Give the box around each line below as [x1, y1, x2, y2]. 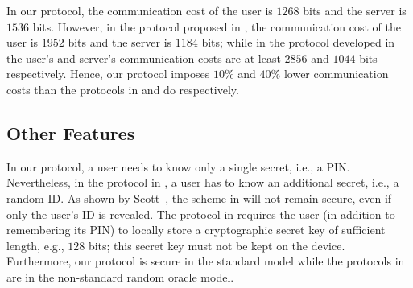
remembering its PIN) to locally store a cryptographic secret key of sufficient [6, 221, 386, 238]
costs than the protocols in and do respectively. [6, 80, 239, 97]
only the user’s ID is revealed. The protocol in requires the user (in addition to [6, 205, 395, 222]
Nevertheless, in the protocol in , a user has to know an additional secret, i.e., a [6, 174, 399, 191]
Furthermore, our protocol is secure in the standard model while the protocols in [6, 253, 405, 269]
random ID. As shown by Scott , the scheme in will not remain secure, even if [6, 189, 392, 206]
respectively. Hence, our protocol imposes [6, 65, 210, 82]
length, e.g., [6, 237, 64, 253]
